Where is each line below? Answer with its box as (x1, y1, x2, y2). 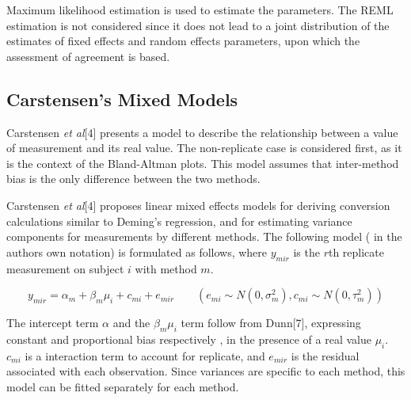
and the (112, 314, 150, 331)
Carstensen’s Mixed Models (6, 86, 238, 111)
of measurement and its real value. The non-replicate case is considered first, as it (6, 139, 402, 156)
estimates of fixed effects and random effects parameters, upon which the (6, 32, 360, 49)
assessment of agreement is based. (6, 48, 170, 64)
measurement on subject (6, 260, 124, 276)
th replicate (328, 243, 384, 260)
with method (135, 260, 197, 276)
